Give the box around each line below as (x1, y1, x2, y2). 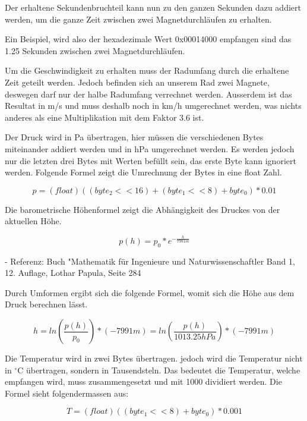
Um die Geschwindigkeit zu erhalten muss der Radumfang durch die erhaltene (5, 64, 289, 77)
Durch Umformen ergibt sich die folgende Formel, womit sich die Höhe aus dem (5, 286, 295, 299)
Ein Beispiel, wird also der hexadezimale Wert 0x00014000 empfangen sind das (5, 33, 292, 45)
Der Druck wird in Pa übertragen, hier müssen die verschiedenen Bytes (5, 131, 264, 143)
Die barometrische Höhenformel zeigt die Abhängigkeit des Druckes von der (5, 203, 280, 215)
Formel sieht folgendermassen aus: (5, 387, 129, 399)
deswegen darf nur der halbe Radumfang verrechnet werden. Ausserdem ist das (5, 87, 292, 100)
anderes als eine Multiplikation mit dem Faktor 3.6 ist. (5, 111, 204, 123)
